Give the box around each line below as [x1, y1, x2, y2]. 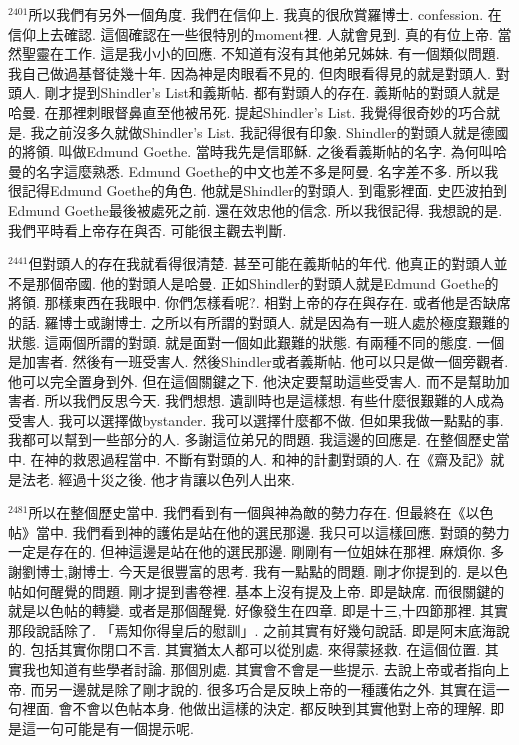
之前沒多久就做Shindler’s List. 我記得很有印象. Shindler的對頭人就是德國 [44, 121, 509, 142]
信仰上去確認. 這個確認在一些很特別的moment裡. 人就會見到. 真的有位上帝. [8, 23, 493, 44]
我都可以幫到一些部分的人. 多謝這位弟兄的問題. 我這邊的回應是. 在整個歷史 [8, 429, 496, 450]
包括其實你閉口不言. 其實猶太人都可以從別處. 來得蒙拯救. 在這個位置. [30, 639, 481, 660]
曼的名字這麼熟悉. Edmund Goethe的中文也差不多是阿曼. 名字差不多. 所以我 [8, 160, 499, 181]
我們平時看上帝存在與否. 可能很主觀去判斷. [8, 219, 287, 240]
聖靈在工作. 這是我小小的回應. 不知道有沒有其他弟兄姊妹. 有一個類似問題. [21, 43, 500, 64]
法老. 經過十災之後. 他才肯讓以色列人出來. [21, 468, 295, 489]
